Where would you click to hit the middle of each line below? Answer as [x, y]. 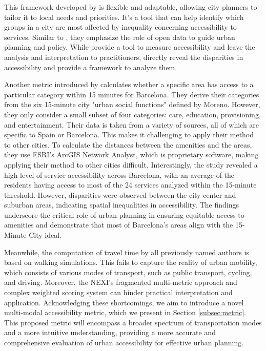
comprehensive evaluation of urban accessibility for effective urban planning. [124, 342]
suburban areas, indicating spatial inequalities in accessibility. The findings [122, 205]
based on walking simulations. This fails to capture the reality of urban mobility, [131, 262]
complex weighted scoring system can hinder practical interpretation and [118, 292]
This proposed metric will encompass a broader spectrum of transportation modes [133, 322]
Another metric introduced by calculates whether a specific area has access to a [129, 84]
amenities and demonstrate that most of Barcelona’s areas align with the [119, 225]
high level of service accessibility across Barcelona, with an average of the [119, 174]
